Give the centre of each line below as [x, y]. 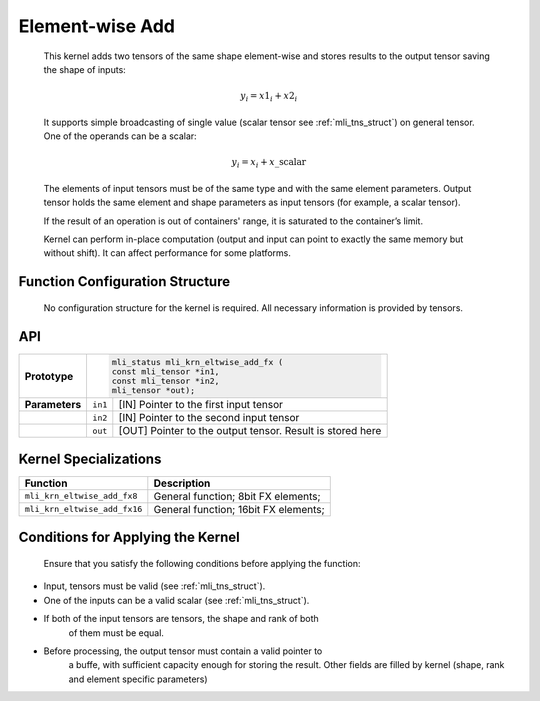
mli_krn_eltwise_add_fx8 [81, 496]
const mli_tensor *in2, [165, 380]
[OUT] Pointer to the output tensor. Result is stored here [250, 431]
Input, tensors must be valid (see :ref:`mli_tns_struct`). [154, 586]
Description [182, 483]
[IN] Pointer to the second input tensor [209, 418]
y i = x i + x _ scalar [269, 163]
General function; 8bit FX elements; [237, 496]
